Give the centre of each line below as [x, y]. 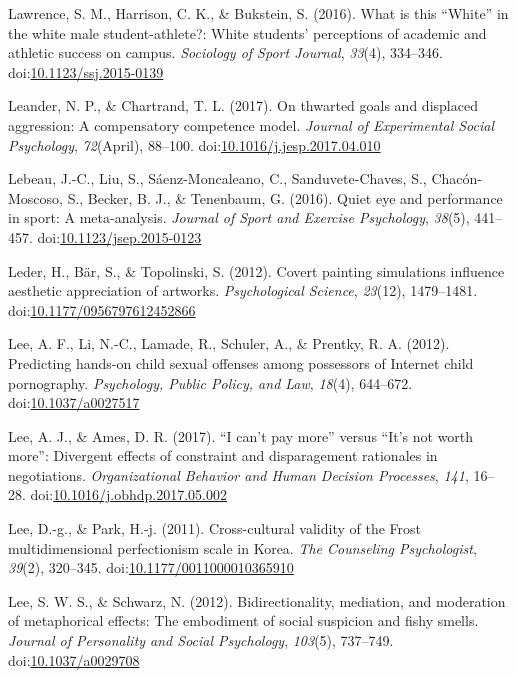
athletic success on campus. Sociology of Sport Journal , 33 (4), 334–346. [225, 52]
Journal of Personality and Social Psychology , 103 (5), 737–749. [201, 640]
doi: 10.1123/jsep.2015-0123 [119, 236]
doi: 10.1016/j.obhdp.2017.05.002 [129, 494]
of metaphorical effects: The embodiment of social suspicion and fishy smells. [243, 620]
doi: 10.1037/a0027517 [74, 402]
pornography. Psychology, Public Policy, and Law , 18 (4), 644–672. [210, 382]
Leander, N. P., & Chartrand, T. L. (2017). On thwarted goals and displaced [243, 105]
